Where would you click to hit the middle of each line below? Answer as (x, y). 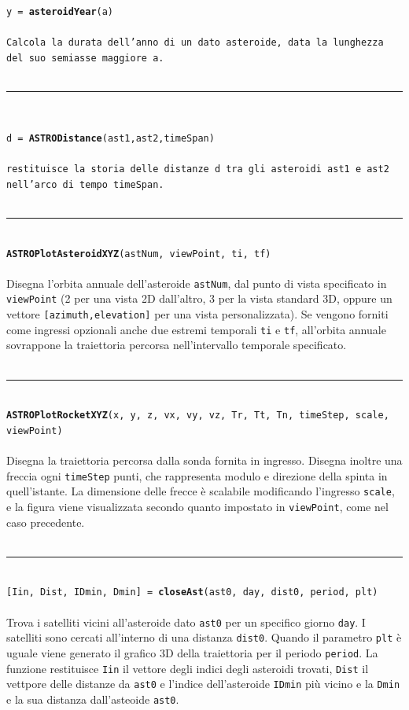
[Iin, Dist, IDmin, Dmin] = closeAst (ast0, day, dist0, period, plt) (192, 592)
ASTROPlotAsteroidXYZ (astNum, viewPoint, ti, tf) (139, 254)
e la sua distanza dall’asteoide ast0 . (93, 699)
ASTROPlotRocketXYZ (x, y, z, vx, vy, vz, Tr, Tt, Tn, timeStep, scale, (198, 416)
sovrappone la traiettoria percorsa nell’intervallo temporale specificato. (177, 345)
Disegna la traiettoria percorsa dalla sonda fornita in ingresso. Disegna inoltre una (204, 460)
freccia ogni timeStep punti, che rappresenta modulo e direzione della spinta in (197, 475)
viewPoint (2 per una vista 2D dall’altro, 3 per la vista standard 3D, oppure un (199, 298)
